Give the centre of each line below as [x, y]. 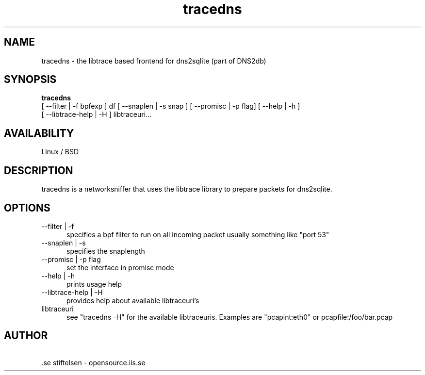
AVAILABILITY [39, 133]
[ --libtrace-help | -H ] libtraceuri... [97, 114]
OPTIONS [27, 208]
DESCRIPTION [39, 170]
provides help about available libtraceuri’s [133, 300]
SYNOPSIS [30, 80]
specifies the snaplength [106, 251]
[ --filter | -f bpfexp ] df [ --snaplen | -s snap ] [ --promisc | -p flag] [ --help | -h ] [171, 106]
